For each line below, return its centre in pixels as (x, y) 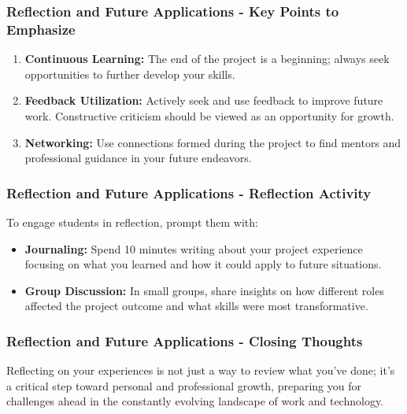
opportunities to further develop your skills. (130, 74)
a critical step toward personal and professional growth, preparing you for (184, 385)
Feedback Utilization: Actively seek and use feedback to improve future (204, 100)
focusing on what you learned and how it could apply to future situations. (203, 264)
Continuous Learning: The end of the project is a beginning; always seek (207, 59)
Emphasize (41, 29)
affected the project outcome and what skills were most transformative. (196, 306)
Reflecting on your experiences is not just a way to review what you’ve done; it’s (201, 370)
